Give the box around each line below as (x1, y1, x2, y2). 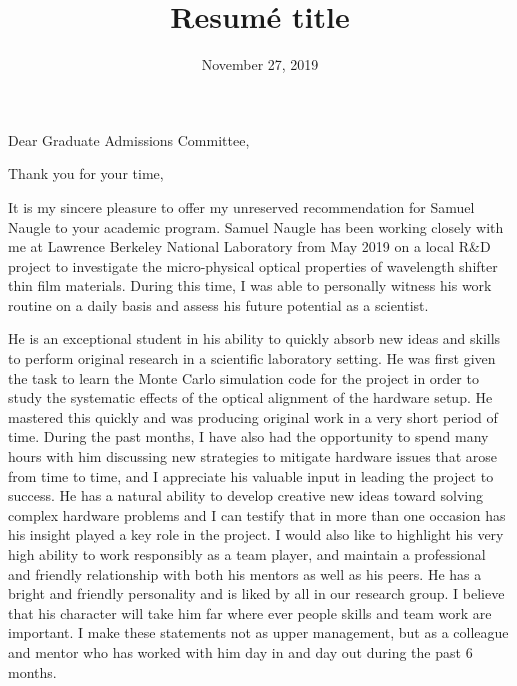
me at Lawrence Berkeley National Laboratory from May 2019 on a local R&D (8, 236, 491, 257)
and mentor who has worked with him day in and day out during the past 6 (8, 641, 473, 662)
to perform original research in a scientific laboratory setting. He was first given (8, 348, 496, 369)
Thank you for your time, (8, 163, 164, 184)
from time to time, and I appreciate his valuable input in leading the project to (8, 465, 494, 486)
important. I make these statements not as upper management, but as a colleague (8, 622, 509, 643)
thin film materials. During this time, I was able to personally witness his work (8, 275, 492, 296)
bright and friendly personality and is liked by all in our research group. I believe (8, 583, 505, 604)
